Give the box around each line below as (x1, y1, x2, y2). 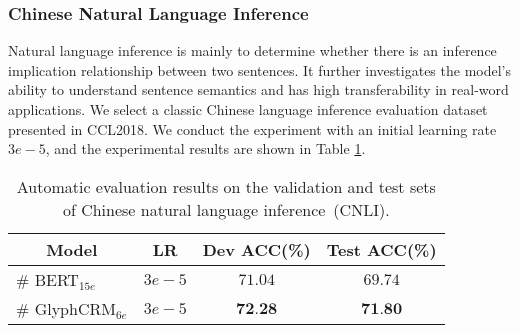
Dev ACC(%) (202, 237, 311, 261)
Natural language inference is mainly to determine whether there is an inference (8, 40, 497, 61)
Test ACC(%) (326, 237, 437, 261)
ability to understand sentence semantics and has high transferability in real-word (8, 79, 509, 100)
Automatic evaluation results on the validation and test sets (16, 174, 436, 198)
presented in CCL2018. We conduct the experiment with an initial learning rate (8, 118, 497, 139)
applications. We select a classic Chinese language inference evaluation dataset (8, 99, 488, 119)
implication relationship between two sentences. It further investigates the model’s (8, 59, 511, 80)
